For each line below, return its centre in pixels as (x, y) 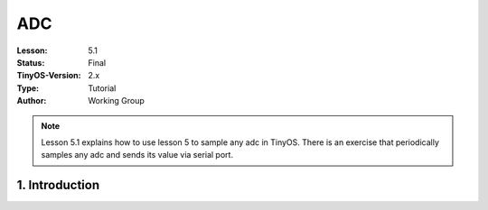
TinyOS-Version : (49, 76)
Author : (32, 101)
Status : (31, 62)
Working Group (116, 101)
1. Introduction (58, 185)
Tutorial (102, 88)
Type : (28, 88)
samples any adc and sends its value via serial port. (137, 155)
